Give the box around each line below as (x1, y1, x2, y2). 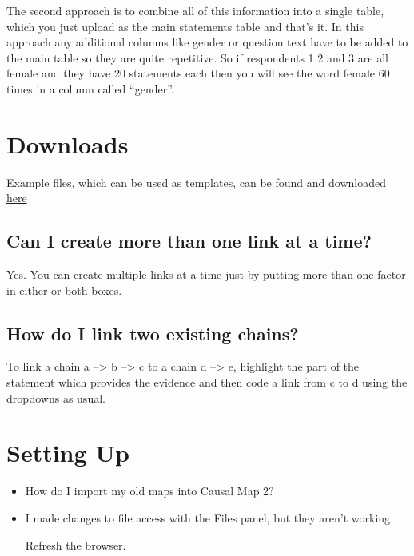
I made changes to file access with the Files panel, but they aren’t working (25, 509, 391, 526)
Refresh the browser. (25, 536, 126, 553)
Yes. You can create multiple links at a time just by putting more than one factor (6, 266, 406, 283)
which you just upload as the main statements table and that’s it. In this (6, 18, 364, 34)
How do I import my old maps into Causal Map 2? (25, 483, 274, 499)
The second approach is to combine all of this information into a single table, (6, 2, 384, 18)
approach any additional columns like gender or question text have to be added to (6, 34, 408, 50)
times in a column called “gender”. (6, 80, 174, 97)
